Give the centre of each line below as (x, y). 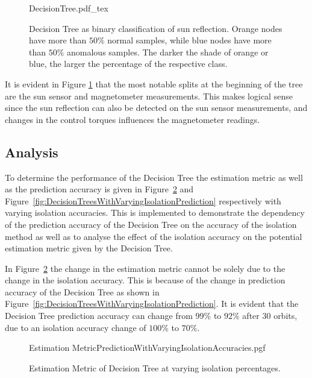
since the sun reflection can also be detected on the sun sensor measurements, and (156, 108)
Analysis (32, 152)
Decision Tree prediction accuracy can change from (99, 316)
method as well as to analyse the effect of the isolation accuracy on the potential (154, 236)
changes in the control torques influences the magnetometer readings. (133, 119)
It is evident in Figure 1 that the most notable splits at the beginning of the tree (154, 83)
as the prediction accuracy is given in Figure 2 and (99, 189)
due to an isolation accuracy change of (76, 327)
